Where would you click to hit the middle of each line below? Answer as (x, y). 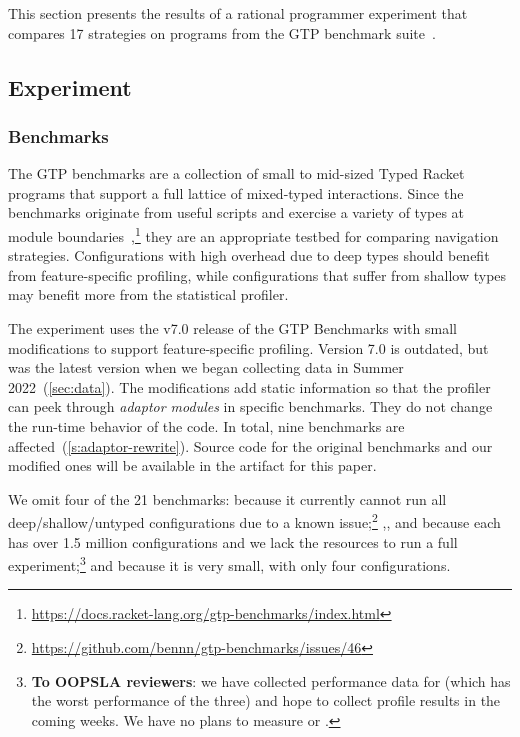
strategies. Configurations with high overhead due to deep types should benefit (249, 255)
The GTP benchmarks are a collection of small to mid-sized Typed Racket (236, 173)
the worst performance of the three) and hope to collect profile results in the (266, 700)
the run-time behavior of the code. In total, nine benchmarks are (206, 425)
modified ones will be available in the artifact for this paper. (192, 465)
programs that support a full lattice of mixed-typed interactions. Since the (236, 192)
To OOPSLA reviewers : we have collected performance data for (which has (271, 680)
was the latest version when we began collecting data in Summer (206, 367)
